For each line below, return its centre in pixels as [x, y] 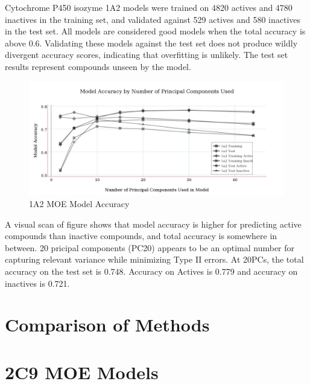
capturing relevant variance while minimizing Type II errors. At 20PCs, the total [154, 259]
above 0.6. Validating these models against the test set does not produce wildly [151, 43]
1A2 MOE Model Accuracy [79, 203]
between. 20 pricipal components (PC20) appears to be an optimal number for [150, 247]
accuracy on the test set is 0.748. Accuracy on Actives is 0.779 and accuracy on [151, 271]
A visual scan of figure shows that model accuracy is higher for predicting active [153, 224]
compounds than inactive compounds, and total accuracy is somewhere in [141, 236]
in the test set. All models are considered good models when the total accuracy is [155, 31]
